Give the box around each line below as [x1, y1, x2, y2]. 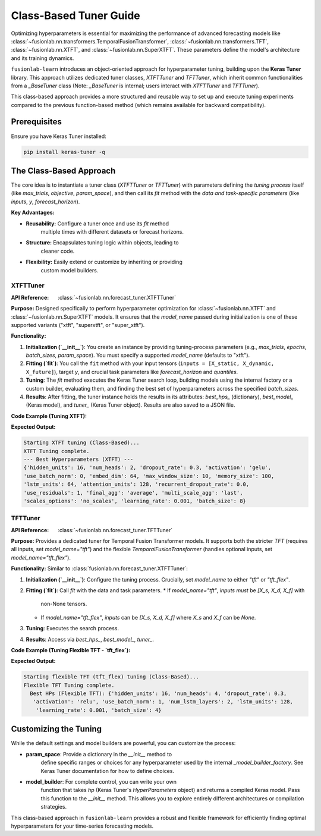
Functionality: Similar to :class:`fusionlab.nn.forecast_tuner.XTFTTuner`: [11, 565, 188, 572]
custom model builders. [40, 266, 99, 274]
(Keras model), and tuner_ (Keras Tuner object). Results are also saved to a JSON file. [26, 401, 235, 408]
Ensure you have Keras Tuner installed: [11, 133, 106, 140]
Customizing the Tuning [11, 724, 102, 734]
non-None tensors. [40, 601, 87, 608]
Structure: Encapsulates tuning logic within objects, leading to [26, 239, 180, 246]
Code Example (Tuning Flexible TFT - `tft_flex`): [11, 646, 131, 653]
